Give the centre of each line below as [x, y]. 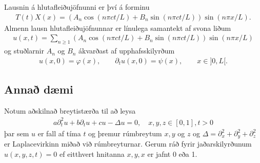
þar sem [17, 133]
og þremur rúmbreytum [125, 133]
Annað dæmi [39, 89]
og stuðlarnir [24, 51]
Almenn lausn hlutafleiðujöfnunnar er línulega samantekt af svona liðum [118, 28]
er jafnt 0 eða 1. [172, 154]
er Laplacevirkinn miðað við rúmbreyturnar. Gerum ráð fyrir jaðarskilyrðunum [128, 144]
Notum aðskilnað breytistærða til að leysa [70, 110]
